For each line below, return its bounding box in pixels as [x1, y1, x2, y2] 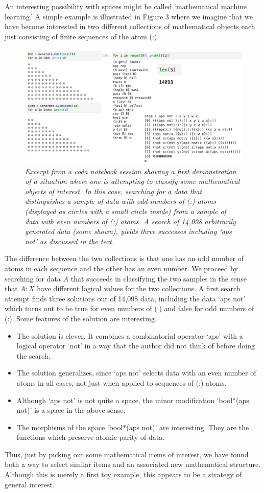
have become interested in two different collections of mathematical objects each [5, 21, 255, 32]
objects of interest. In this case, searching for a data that [25, 185, 202, 196]
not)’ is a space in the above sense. [16, 405, 126, 415]
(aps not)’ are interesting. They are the [126, 421, 249, 432]
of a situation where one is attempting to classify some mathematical [25, 176, 240, 186]
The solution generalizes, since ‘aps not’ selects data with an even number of [16, 367, 256, 378]
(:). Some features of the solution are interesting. [5, 313, 157, 323]
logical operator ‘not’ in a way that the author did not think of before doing [16, 340, 255, 351]
